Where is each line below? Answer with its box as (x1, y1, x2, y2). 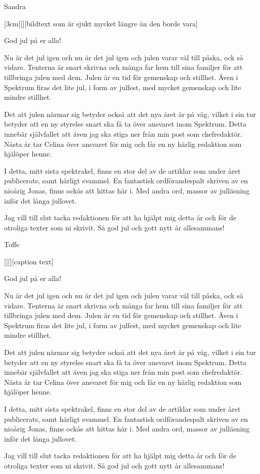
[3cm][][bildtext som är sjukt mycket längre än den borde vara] (4, 18, 198, 28)
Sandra (4, 1, 26, 11)
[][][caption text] (4, 256, 54, 266)
